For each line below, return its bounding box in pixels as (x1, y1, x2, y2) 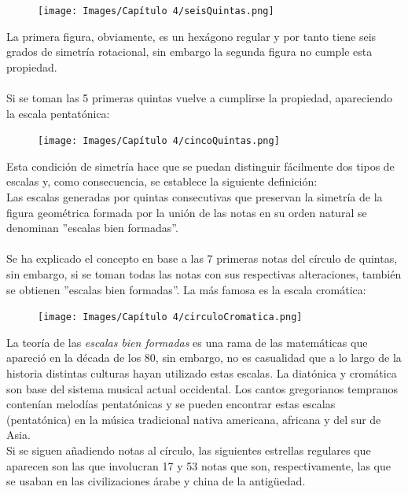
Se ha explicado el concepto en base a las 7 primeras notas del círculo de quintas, (6, 250, 398, 267)
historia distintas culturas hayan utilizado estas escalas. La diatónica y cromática (6, 365, 397, 382)
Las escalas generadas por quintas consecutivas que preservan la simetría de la (6, 189, 383, 205)
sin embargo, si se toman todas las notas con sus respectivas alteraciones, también (6, 266, 402, 282)
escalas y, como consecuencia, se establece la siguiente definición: (6, 173, 318, 190)
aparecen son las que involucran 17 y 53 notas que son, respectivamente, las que (6, 457, 391, 474)
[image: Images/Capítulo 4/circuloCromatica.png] (38, 312, 303, 323)
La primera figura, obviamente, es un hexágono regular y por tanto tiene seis (6, 28, 377, 44)
